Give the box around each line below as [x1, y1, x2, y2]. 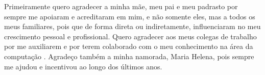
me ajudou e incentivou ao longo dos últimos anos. [4, 61, 162, 71]
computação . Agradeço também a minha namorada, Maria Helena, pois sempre [4, 51, 254, 61]
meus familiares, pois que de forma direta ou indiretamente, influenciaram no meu [4, 21, 261, 32]
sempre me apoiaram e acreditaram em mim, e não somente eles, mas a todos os [4, 11, 255, 21]
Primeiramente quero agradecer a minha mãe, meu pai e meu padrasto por [4, 1, 238, 11]
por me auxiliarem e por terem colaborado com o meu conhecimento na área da [4, 41, 253, 52]
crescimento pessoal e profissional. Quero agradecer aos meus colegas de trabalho [4, 31, 257, 41]
